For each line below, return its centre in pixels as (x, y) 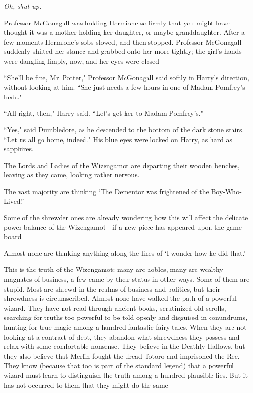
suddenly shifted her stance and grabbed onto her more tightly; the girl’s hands (123, 51)
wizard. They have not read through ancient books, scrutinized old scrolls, (115, 307)
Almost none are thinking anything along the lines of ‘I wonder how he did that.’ (125, 253)
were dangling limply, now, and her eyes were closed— (85, 61)
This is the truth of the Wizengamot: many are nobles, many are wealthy (114, 269)
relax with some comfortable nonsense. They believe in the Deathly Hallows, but (125, 346)
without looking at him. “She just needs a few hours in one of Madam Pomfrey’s (125, 87)
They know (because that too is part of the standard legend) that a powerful (119, 365)
